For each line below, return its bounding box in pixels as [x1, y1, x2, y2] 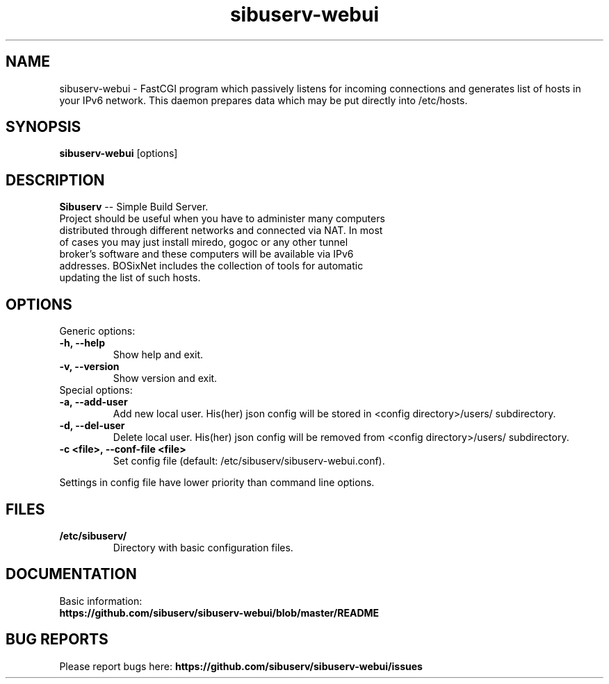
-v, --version [59, 360, 120, 373]
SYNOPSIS [6, 118, 81, 136]
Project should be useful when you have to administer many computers [59, 212, 385, 225]
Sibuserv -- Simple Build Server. [59, 201, 209, 213]
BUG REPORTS [6, 631, 108, 649]
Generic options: [59, 325, 136, 337]
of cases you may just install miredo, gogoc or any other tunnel [59, 236, 348, 249]
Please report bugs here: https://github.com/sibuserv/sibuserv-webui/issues [59, 660, 423, 672]
